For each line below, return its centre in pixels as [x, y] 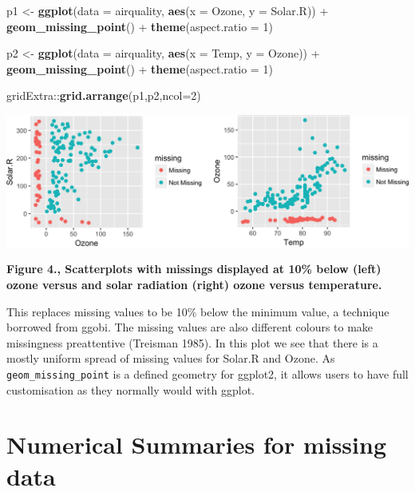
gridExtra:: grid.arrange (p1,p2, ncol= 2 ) [104, 95]
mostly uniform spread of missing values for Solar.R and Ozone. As [171, 358]
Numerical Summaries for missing [197, 444]
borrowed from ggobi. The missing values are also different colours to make [190, 327]
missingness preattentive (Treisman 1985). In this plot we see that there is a [192, 342]
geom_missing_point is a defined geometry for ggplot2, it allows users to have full [207, 374]
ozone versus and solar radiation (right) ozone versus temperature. [194, 285]
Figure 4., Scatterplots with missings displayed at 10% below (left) [194, 269]
